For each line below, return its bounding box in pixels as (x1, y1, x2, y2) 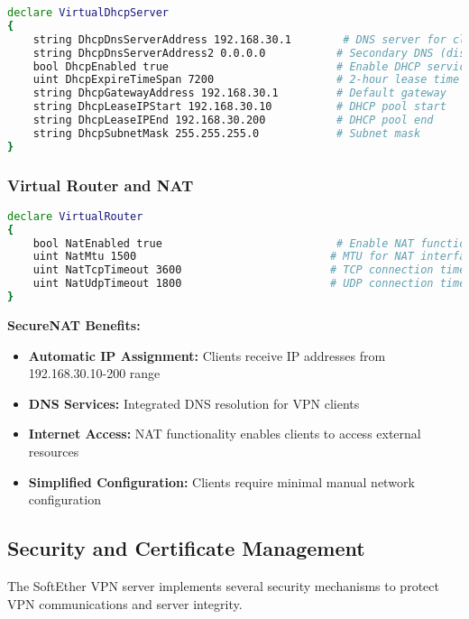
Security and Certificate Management (7, 534, 365, 562)
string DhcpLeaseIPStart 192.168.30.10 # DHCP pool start (32, 100, 446, 114)
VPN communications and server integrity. (7, 594, 243, 613)
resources (28, 441, 79, 460)
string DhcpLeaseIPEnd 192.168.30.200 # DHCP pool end (32, 114, 434, 126)
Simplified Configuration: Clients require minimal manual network (28, 472, 415, 491)
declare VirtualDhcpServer (7, 6, 169, 19)
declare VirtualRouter (7, 209, 143, 223)
